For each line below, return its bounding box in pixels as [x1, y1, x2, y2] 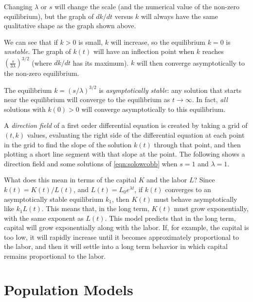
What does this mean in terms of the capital [4, 175, 137, 185]
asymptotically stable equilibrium [4, 194, 104, 204]
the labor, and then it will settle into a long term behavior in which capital [4, 241, 228, 251]
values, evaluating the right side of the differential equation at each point [27, 129, 245, 140]
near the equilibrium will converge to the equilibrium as [4, 94, 170, 105]
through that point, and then [154, 139, 241, 149]
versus [114, 11, 133, 21]
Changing [4, 1, 33, 11]
